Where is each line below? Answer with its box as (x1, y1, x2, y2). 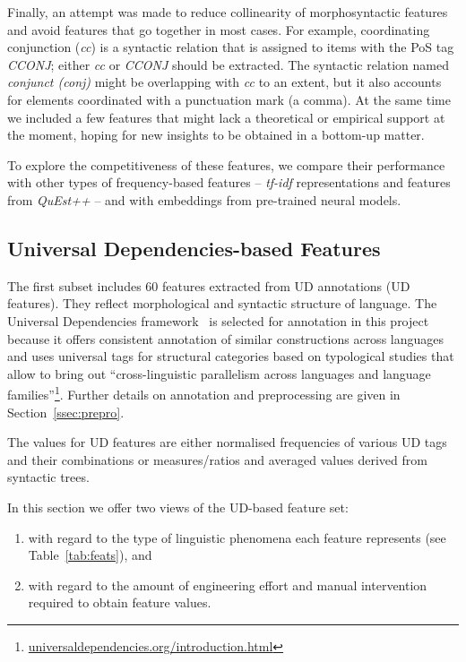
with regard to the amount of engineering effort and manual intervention (28, 575, 427, 594)
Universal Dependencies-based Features (7, 234, 381, 262)
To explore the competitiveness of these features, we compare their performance (7, 155, 445, 174)
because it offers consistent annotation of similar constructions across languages (7, 329, 444, 348)
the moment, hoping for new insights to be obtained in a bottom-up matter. (7, 125, 425, 144)
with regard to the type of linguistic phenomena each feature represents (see (28, 528, 446, 546)
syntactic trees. (7, 468, 90, 486)
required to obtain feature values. (28, 593, 211, 612)
